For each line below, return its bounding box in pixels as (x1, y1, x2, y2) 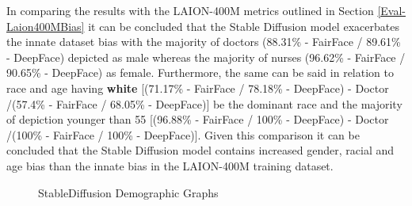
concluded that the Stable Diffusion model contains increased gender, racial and (6, 142, 395, 158)
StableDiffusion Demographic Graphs (38, 184, 219, 200)
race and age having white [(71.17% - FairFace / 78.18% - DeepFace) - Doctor (6, 79, 389, 96)
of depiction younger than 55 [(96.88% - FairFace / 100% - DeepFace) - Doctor (6, 111, 389, 128)
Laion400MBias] (6, 17, 85, 34)
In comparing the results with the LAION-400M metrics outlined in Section (6, 2, 374, 18)
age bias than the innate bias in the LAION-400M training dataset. (6, 157, 334, 174)
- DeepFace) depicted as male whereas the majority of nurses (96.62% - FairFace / (6, 48, 406, 65)
